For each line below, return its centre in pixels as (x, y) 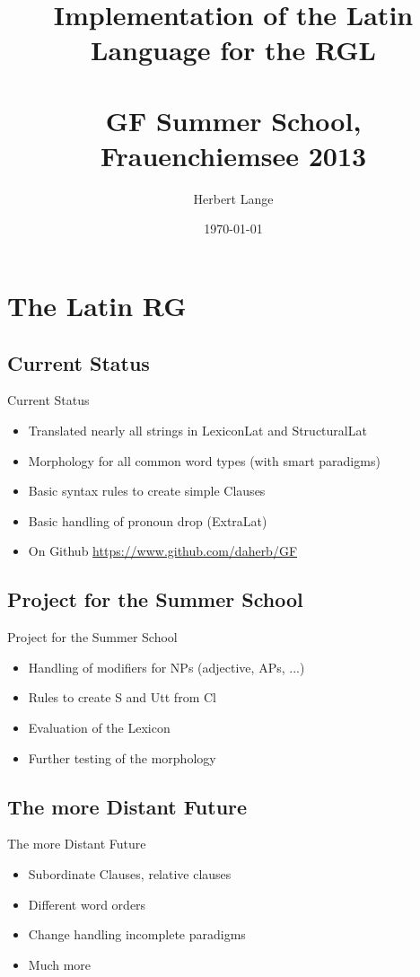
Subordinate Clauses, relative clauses (130, 873)
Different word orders (87, 904)
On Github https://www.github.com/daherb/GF (163, 551)
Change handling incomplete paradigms (137, 934)
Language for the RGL (233, 50)
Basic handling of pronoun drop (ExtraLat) (148, 520)
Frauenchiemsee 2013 (233, 155)
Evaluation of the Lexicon (99, 727)
